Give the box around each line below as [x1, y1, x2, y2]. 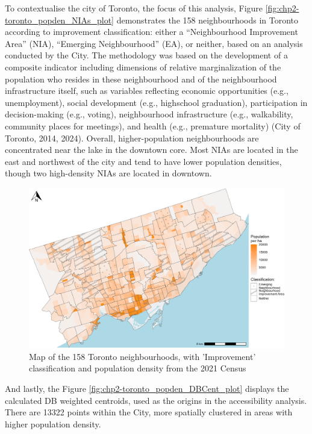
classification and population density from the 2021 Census [29, 362, 246, 374]
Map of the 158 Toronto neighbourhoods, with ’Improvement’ [29, 350, 256, 362]
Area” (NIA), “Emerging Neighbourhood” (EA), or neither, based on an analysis [5, 37, 303, 49]
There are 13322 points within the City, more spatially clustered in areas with [5, 406, 293, 418]
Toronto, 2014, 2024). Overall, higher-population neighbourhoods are [5, 131, 259, 144]
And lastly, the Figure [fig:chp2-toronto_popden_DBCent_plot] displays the [5, 382, 289, 394]
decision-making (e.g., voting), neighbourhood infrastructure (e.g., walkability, [5, 108, 293, 120]
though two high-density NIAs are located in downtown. [5, 167, 212, 179]
